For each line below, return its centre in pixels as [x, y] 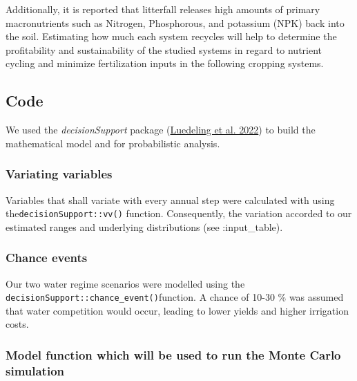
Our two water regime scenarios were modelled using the [125, 283]
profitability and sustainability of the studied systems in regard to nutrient [164, 49]
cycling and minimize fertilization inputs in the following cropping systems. [165, 63]
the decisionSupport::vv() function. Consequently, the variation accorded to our [179, 213]
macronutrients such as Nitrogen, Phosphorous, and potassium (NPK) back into [175, 22]
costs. [17, 324]
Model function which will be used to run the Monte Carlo [173, 355]
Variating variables [59, 174]
